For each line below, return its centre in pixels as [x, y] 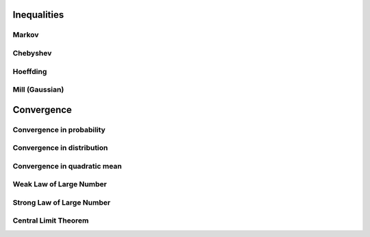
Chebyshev [32, 53]
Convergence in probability [59, 129]
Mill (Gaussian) [38, 90]
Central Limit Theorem [51, 221]
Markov [26, 35]
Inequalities [38, 15]
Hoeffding [30, 71]
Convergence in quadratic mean [67, 166]
